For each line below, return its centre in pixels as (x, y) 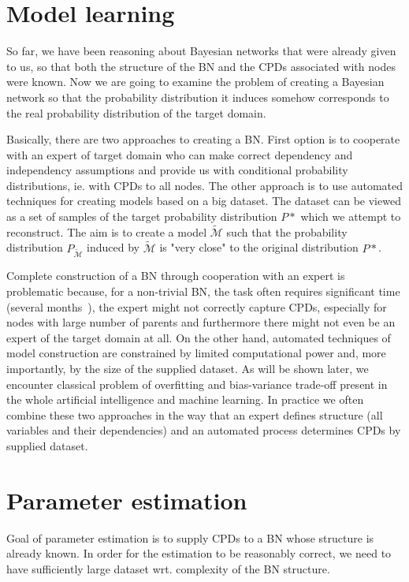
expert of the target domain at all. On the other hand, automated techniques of (199, 337)
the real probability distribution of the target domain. (136, 112)
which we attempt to (351, 216)
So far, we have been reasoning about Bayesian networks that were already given (201, 51)
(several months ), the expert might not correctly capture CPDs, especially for (197, 306)
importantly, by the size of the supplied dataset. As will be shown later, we (188, 368)
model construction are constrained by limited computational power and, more (196, 353)
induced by (113, 247)
